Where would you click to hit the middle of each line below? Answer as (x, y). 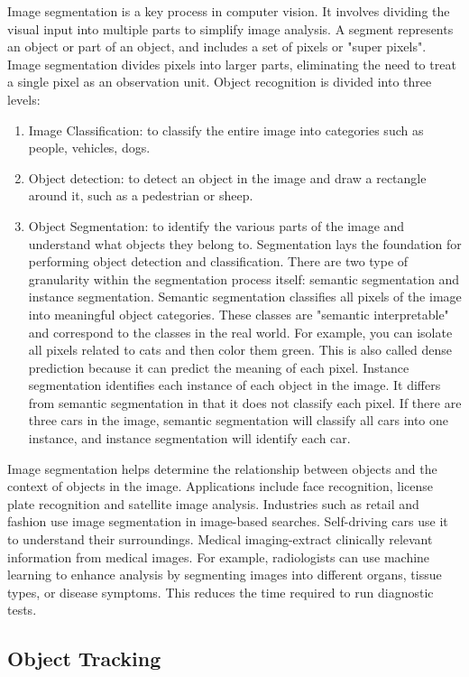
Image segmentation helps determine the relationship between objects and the (222, 468)
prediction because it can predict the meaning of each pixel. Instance (219, 367)
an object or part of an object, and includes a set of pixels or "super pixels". (217, 46)
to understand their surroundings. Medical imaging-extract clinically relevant (220, 539)
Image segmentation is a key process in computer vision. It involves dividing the (229, 11)
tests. (22, 610)
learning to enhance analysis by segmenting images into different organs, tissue (225, 575)
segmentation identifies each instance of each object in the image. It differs (234, 385)
